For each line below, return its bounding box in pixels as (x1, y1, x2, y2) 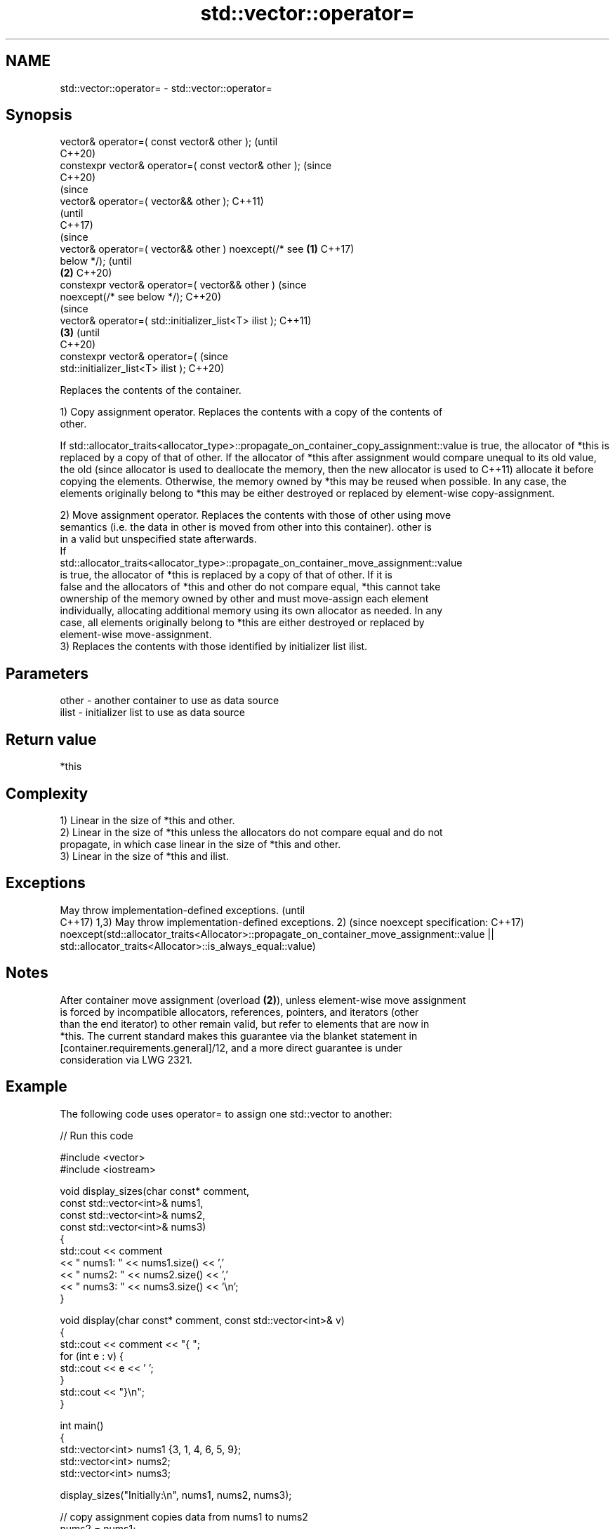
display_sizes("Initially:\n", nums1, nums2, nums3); (60, 1488, 292, 1501)
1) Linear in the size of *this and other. (60, 814, 235, 826)
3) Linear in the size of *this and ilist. (60, 849, 229, 862)
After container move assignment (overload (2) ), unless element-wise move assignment (60, 993, 466, 1006)
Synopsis (6, 106, 72, 124)
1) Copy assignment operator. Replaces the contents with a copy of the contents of (60, 406, 443, 418)
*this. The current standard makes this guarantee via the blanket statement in (60, 1029, 418, 1042)
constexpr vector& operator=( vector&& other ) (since (60, 279, 307, 291)
